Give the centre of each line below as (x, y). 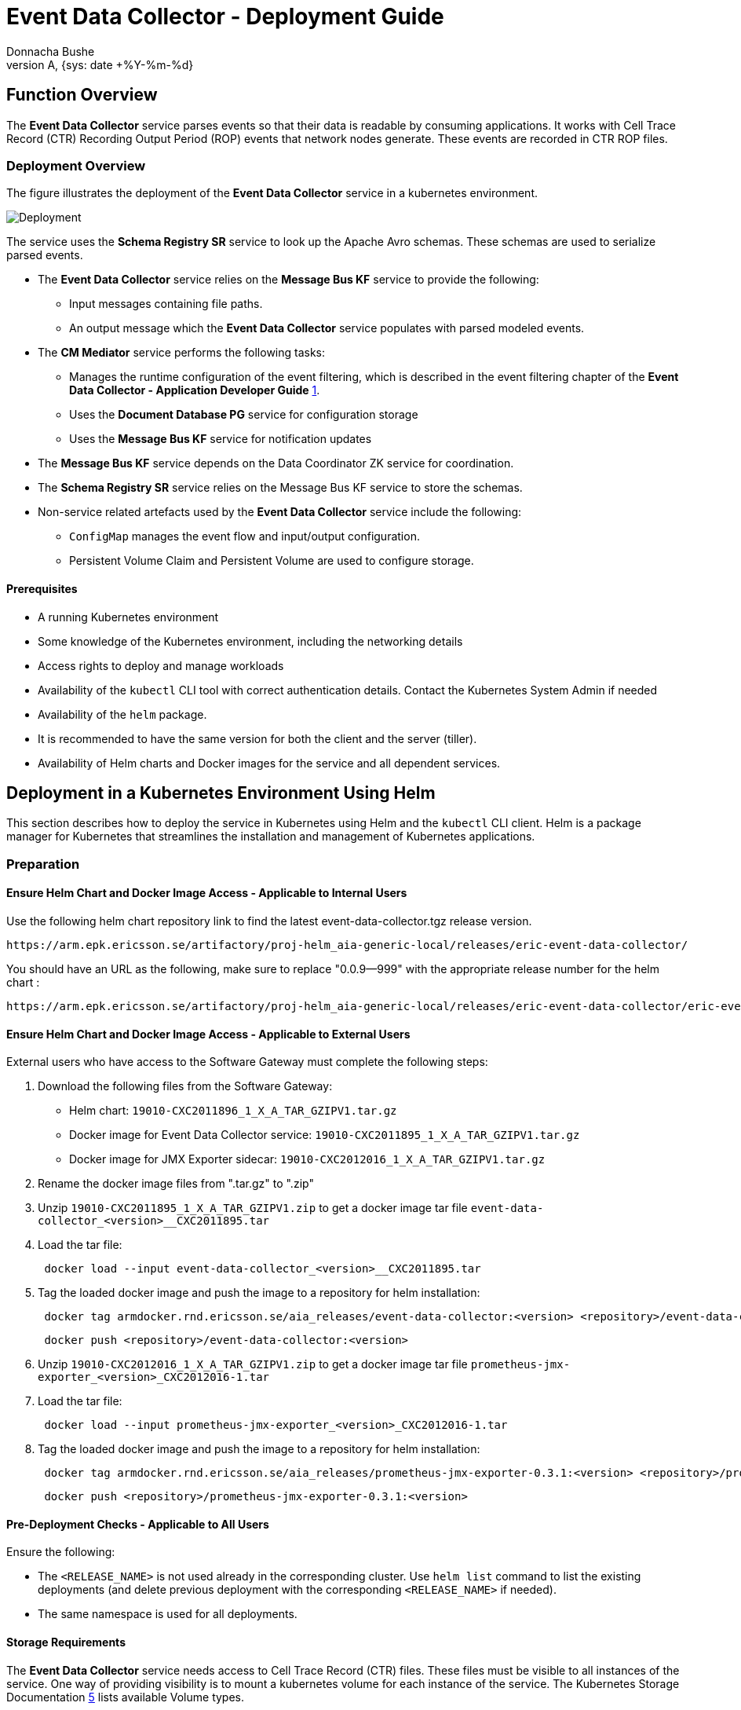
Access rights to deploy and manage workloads (161, 665)
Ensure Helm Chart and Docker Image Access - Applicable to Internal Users (207, 893)
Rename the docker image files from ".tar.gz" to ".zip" (176, 1184)
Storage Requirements (66, 1642)
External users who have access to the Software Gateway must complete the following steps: (247, 1062)
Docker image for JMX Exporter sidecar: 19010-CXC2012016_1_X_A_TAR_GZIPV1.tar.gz (307, 1159)
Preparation (43, 864)
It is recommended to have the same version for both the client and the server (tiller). (257, 738)
